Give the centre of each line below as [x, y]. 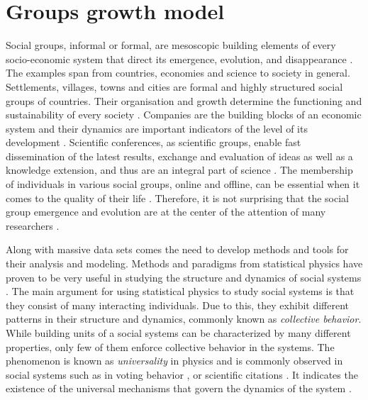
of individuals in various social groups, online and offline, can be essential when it [183, 184]
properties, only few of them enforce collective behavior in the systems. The [170, 346]
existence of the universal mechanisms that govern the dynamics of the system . [179, 388]
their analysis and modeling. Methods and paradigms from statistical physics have [184, 263]
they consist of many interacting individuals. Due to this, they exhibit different [178, 305]
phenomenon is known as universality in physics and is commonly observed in [174, 361]
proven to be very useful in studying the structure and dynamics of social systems [184, 277]
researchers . [33, 225]
